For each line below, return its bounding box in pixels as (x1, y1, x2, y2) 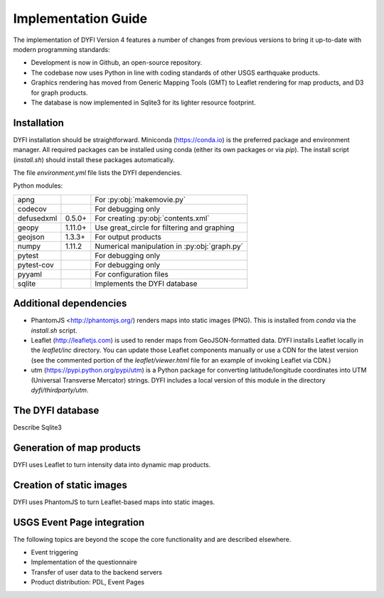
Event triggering (31, 548, 78, 557)
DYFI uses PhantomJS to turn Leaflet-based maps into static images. (13, 498, 215, 506)
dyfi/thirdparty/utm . (31, 386, 89, 394)
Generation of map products (13, 442, 142, 454)
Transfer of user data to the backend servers (31, 567, 163, 576)
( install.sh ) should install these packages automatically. (13, 155, 176, 164)
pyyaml (17, 269, 42, 279)
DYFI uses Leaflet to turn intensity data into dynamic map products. (13, 460, 211, 469)
